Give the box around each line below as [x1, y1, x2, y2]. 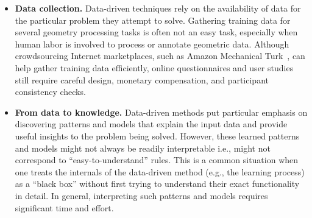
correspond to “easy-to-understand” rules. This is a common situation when [15, 153, 299, 166]
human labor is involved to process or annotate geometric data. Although [15, 37, 289, 50]
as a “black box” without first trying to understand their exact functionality [15, 177, 300, 190]
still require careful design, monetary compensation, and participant [15, 73, 269, 86]
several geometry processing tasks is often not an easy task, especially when [15, 26, 298, 38]
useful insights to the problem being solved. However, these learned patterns [15, 129, 300, 142]
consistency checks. [15, 85, 86, 98]
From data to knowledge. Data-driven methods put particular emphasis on [15, 105, 308, 118]
